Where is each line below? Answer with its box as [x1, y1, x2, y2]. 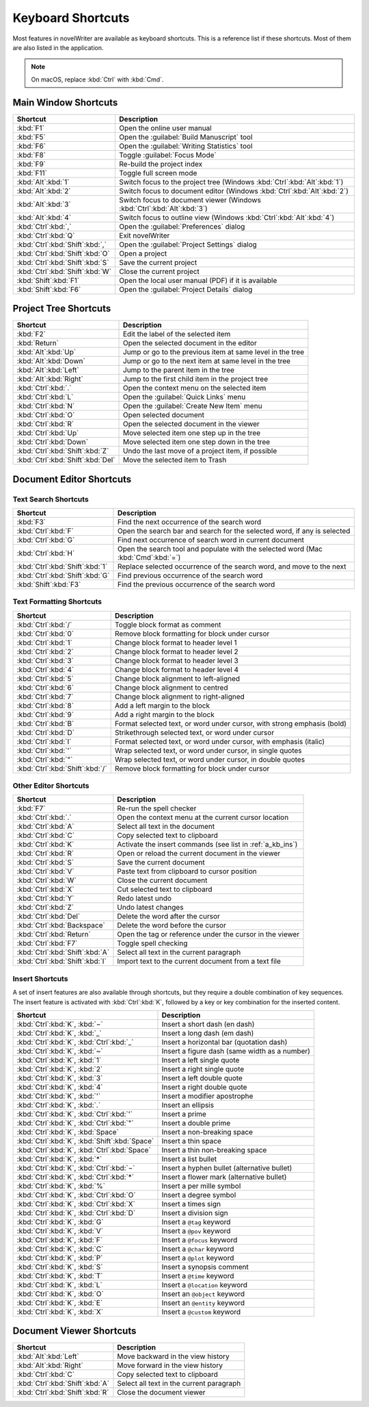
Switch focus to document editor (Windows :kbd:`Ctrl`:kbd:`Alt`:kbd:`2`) [119, 186, 348, 195]
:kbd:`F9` [16, 159, 46, 169]
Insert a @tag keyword [161, 1217, 231, 1226]
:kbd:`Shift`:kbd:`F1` [16, 275, 80, 285]
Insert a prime [161, 1109, 206, 1119]
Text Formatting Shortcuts [12, 597, 102, 606]
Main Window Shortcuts [12, 97, 118, 108]
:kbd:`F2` [16, 329, 46, 339]
